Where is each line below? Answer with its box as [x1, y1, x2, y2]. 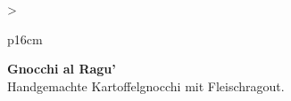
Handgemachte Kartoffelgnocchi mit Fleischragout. [7, 76, 285, 95]
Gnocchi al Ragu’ [7, 59, 116, 78]
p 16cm [7, 29, 43, 48]
